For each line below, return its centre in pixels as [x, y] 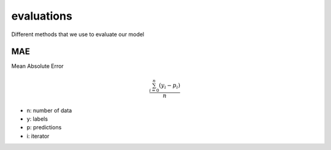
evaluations [42, 16]
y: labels [37, 119]
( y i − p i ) [170, 86]
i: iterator [38, 136]
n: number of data [49, 110]
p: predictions [44, 127]
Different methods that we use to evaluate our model [78, 34]
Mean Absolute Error [37, 66]
